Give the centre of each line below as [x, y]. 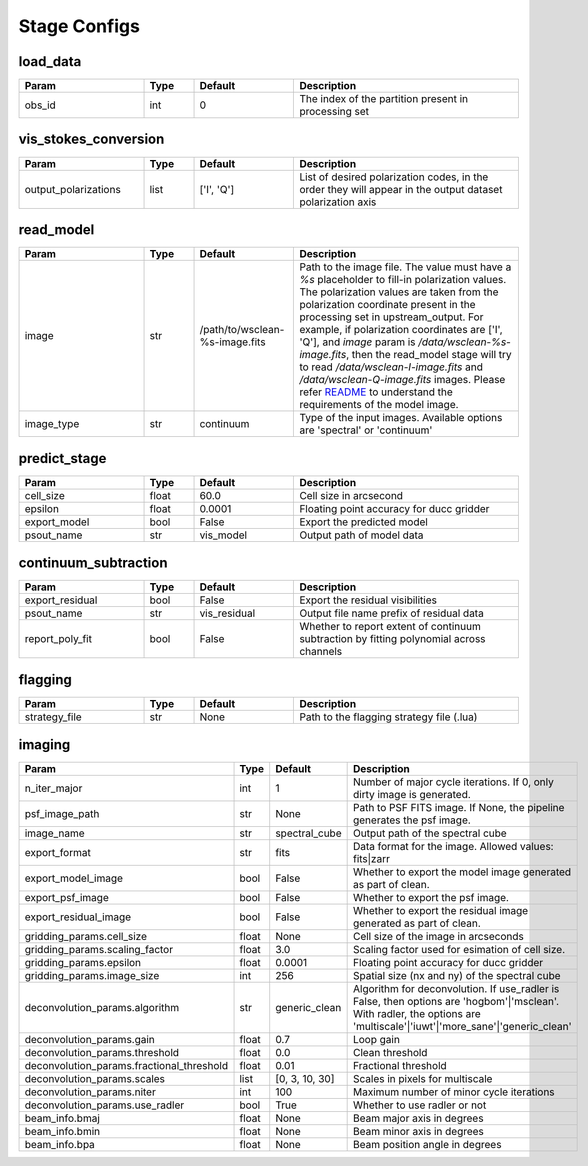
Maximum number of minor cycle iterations [453, 1092]
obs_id [40, 105]
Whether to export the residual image [440, 911]
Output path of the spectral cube [429, 833]
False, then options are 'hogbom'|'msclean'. [456, 1002]
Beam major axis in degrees [418, 1118]
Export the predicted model [364, 522]
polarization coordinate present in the [387, 305]
